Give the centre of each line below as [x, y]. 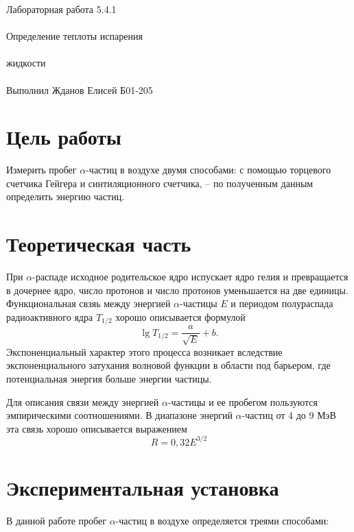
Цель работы [64, 137]
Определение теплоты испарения [74, 36]
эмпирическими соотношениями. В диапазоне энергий [119, 415]
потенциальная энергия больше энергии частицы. [109, 379]
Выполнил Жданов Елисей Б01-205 [80, 89]
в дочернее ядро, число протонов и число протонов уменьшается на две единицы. [177, 290]
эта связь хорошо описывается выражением [97, 428]
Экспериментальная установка [143, 488]
